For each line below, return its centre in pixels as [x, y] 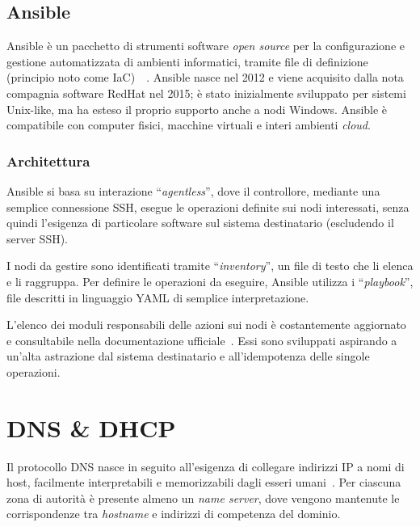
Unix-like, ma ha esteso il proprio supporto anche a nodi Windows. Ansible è [197, 109]
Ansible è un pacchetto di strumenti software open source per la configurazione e [206, 46]
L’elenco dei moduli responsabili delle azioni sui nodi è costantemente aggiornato [206, 325]
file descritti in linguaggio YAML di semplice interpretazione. [158, 297]
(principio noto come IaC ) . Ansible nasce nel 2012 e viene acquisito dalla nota [205, 77]
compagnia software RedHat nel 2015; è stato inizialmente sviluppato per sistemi [206, 93]
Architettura [48, 160]
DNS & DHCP [91, 427]
